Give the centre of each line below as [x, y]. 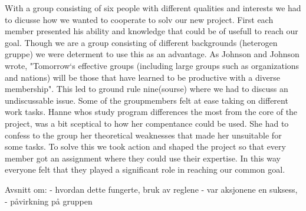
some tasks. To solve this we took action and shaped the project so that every [145, 146]
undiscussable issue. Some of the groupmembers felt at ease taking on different [147, 100]
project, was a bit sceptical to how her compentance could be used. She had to [147, 123]
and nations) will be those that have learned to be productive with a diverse [143, 77]
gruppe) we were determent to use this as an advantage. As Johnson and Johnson [152, 54]
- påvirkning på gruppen [49, 201]
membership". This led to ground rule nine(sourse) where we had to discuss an [147, 89]
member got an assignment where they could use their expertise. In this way [143, 158]
